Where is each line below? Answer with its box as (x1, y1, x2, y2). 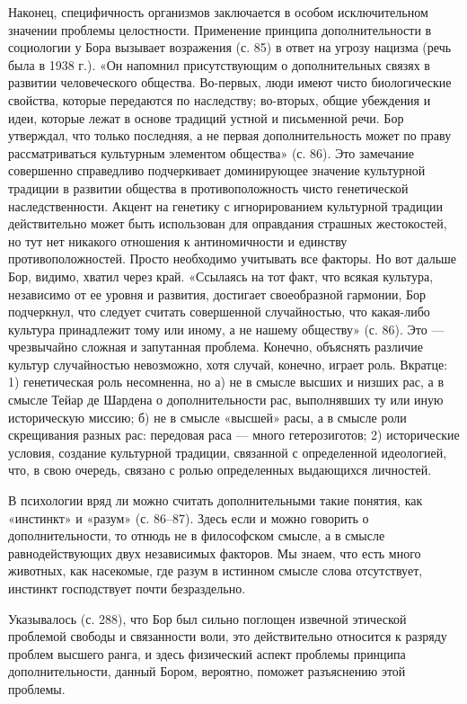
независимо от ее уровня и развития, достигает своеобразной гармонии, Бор (8, 284, 426, 303)
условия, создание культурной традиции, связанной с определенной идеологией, (8, 442, 447, 461)
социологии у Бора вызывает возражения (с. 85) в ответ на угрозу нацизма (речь (8, 38, 452, 57)
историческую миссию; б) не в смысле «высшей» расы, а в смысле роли (8, 407, 407, 426)
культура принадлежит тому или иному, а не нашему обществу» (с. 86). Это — (8, 319, 445, 338)
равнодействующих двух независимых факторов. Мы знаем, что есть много (8, 543, 421, 562)
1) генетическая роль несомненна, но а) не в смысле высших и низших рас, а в (8, 372, 444, 391)
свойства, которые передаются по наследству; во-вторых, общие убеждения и (8, 90, 431, 109)
